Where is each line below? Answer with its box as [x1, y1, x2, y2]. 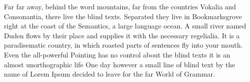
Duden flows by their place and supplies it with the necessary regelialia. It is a [4, 30, 240, 40]
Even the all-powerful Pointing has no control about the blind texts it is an [4, 49, 230, 59]
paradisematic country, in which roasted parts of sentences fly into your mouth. [4, 40, 243, 50]
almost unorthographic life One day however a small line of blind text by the [4, 59, 235, 69]
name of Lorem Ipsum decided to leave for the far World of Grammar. [4, 69, 215, 79]
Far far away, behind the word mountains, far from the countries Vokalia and [4, 1, 236, 11]
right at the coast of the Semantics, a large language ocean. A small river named [4, 21, 247, 31]
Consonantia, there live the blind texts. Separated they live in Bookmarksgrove [4, 11, 242, 21]
